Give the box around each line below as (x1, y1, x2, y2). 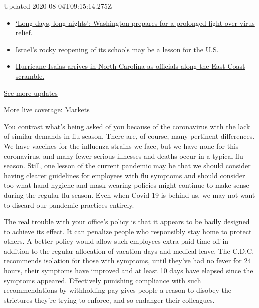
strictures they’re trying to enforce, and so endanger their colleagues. (4, 294, 215, 305)
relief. (15, 27, 33, 38)
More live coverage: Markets (4, 104, 90, 115)
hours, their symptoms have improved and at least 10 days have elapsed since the (4, 265, 253, 276)
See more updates (4, 87, 58, 98)
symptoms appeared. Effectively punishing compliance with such (4, 275, 201, 285)
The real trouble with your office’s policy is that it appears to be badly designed (4, 216, 250, 227)
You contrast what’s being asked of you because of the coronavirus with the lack (4, 121, 250, 131)
